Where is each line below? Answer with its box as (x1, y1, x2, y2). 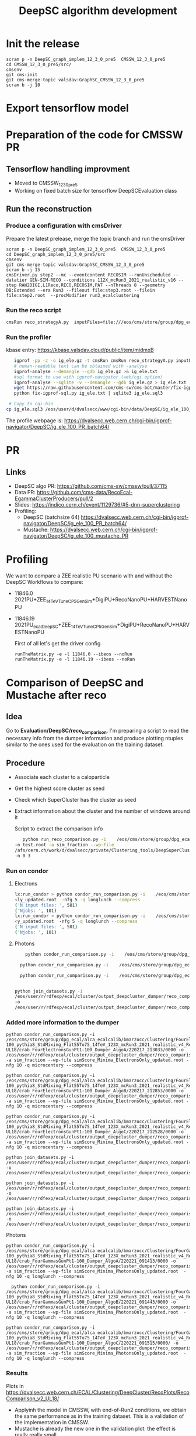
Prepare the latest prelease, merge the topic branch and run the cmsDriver (6, 235, 185, 242)
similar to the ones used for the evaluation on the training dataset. (6, 741, 164, 748)
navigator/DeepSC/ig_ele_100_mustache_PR (23, 532, 129, 539)
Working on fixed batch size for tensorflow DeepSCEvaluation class (14, 187, 177, 194)
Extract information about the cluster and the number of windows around (14, 808, 190, 815)
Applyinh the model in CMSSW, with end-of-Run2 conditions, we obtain (14, 1406, 187, 1413)
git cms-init (6, 71, 38, 77)
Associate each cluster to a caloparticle (14, 774, 110, 781)
